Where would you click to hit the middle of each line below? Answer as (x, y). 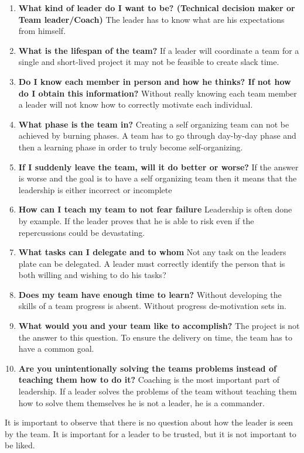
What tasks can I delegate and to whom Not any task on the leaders (152, 252)
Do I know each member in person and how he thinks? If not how (155, 81)
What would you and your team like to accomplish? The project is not (159, 326)
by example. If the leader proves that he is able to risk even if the (136, 220)
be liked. (20, 445)
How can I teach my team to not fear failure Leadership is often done (155, 209)
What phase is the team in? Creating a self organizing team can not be (154, 124)
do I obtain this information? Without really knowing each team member (158, 93)
